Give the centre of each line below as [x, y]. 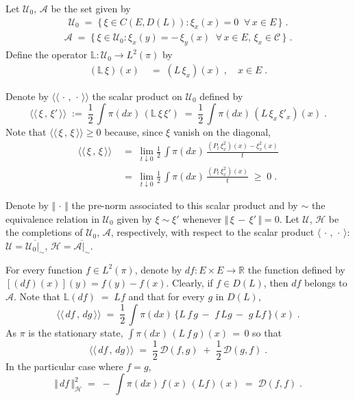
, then [276, 283]
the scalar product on [137, 96]
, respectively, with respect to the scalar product [212, 232]
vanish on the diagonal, [222, 132]
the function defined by [296, 269]
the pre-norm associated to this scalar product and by [185, 205]
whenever [202, 218]
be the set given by [91, 8]
